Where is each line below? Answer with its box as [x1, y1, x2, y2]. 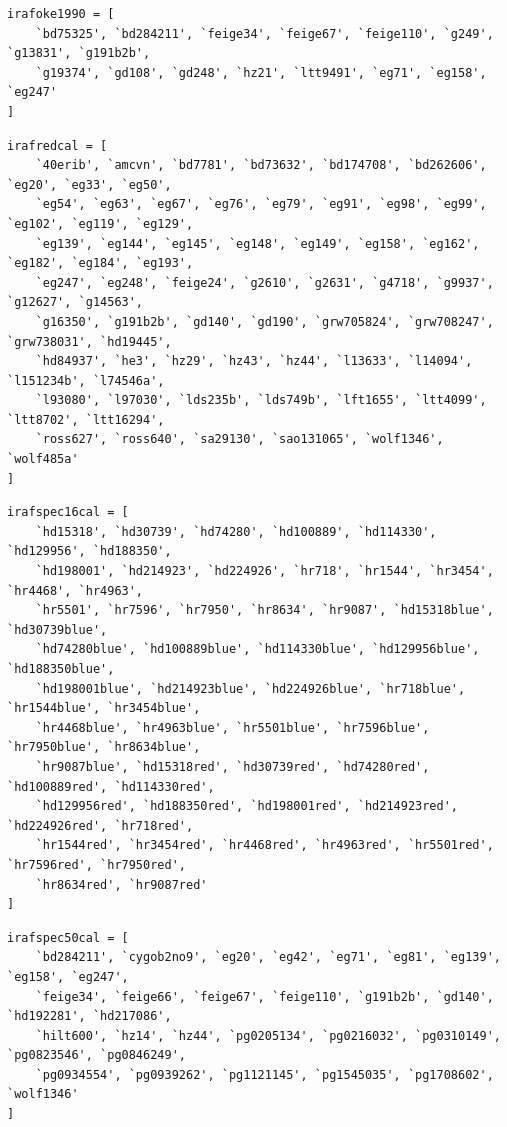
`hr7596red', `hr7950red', [7, 857, 186, 872]
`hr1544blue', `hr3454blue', [7, 701, 201, 716]
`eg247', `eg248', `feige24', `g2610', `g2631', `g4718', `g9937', [35, 275, 494, 290]
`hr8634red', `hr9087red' [35, 877, 208, 892]
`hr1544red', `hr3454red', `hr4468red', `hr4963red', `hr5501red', [35, 838, 494, 853]
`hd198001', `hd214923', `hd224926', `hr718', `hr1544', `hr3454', [35, 564, 494, 579]
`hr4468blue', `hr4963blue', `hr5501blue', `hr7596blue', [35, 720, 430, 735]
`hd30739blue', [7, 622, 108, 637]
